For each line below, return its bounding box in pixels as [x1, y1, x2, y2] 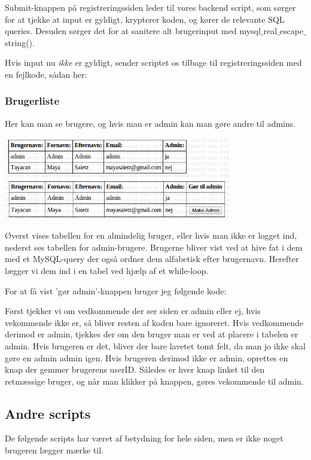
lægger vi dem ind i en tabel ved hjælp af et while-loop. [5, 264, 209, 276]
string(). [5, 36, 35, 48]
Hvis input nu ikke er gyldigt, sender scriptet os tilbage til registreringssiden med [5, 56, 302, 69]
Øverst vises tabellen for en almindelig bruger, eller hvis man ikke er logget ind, [5, 229, 297, 242]
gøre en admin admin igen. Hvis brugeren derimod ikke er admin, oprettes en [5, 351, 288, 364]
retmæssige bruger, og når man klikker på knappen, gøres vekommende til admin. [5, 374, 304, 387]
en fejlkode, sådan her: [5, 68, 87, 80]
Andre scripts [5, 404, 91, 422]
